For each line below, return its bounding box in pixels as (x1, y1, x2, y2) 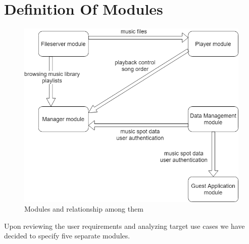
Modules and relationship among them (24, 204, 143, 214)
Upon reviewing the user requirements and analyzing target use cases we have (4, 220, 245, 231)
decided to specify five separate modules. (4, 230, 130, 241)
